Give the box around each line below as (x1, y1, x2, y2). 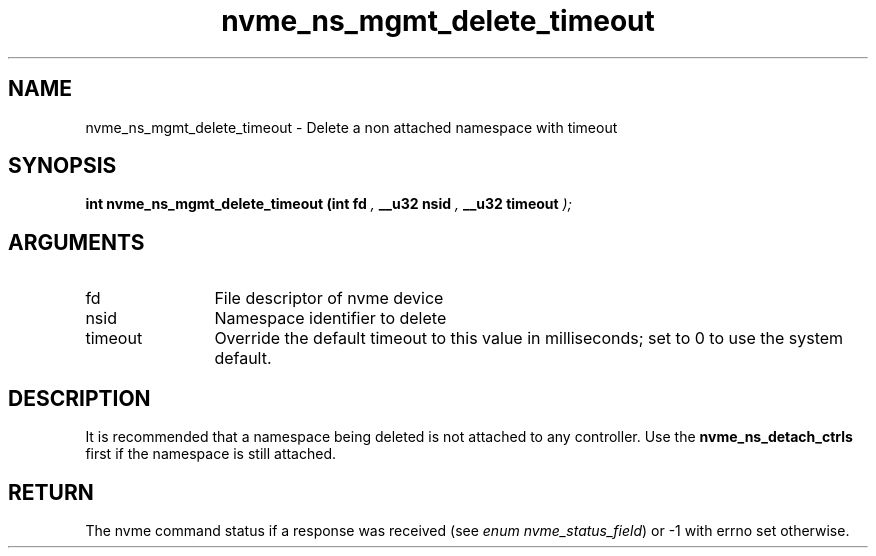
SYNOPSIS (8, 153, 117, 179)
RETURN (8, 479, 94, 505)
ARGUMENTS (8, 229, 145, 255)
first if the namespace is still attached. (85, 445, 337, 463)
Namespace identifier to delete (214, 308, 447, 329)
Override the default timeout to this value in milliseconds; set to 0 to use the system (214, 328, 844, 349)
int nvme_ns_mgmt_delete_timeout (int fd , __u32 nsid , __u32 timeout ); (85, 195, 572, 213)
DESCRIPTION (8, 385, 151, 411)
